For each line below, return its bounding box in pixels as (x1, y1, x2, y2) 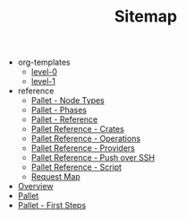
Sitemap (114, 6, 178, 27)
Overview (17, 181, 54, 192)
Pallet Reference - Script (30, 162, 123, 172)
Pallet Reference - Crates (30, 124, 125, 135)
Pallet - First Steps (17, 200, 87, 211)
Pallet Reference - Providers (30, 143, 136, 153)
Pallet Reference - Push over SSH (30, 153, 155, 163)
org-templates (17, 57, 71, 68)
